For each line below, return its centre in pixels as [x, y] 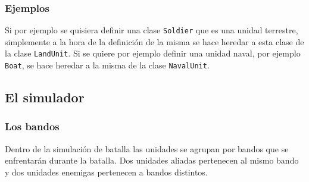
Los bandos [32, 126]
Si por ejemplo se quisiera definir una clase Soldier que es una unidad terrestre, [152, 30]
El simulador [45, 97]
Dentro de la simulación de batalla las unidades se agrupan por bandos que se [147, 148]
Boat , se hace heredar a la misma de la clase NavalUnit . [107, 65]
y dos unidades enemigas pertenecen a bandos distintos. [106, 172]
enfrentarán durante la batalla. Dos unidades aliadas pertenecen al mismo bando [152, 160]
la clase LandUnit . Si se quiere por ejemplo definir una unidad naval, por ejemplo [153, 53]
